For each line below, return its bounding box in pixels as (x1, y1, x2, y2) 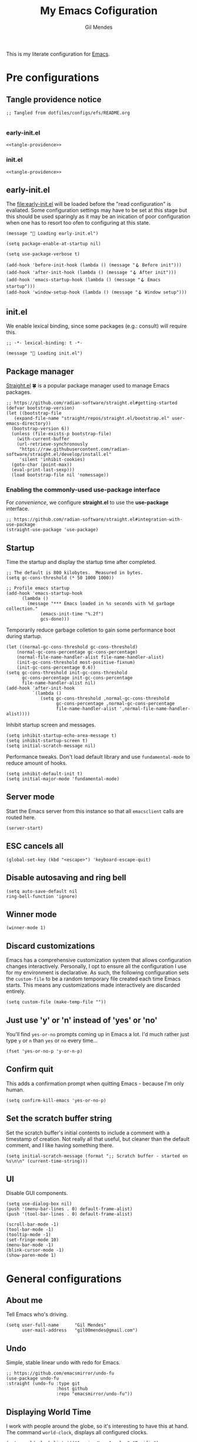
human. (6, 1086, 25, 1093)
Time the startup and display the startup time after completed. (6, 559, 157, 566)
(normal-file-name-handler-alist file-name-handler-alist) (16, 655, 165, 660)
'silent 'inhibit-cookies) (19, 456, 85, 462)
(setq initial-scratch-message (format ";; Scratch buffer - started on (6, 1153, 188, 1159)
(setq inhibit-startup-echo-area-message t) (6, 733, 117, 739)
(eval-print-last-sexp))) (11, 466, 75, 473)
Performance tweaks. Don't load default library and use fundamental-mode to (6, 753, 191, 760)
